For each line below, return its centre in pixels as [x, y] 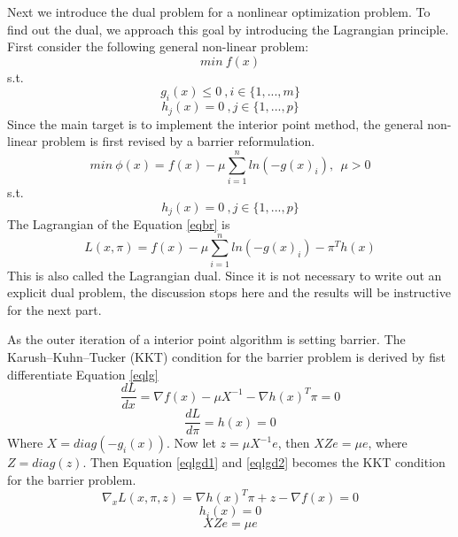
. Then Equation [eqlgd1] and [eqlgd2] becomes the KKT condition [264, 462]
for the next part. [54, 309]
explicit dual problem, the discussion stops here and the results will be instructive [229, 292]
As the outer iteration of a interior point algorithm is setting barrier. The [206, 339]
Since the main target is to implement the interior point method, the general [215, 123]
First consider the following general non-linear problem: [158, 46]
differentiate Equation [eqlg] [83, 374]
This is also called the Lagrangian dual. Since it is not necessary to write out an [225, 275]
